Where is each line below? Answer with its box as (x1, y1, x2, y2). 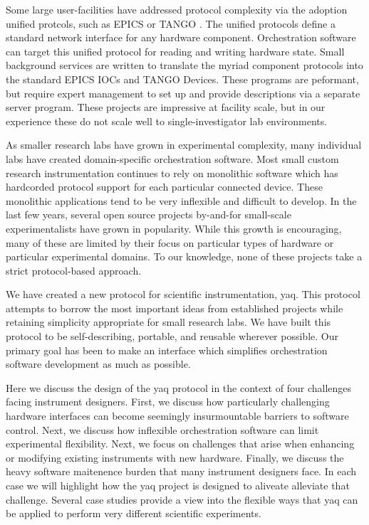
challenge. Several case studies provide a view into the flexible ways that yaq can (6, 492, 358, 507)
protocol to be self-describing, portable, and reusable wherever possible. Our (6, 329, 338, 344)
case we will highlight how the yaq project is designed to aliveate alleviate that (6, 478, 350, 492)
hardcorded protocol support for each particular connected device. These (6, 179, 323, 194)
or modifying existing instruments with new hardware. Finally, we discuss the (6, 450, 344, 465)
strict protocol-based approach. (6, 262, 142, 277)
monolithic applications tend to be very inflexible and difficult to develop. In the (6, 193, 357, 208)
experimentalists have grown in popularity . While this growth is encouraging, (6, 221, 342, 235)
